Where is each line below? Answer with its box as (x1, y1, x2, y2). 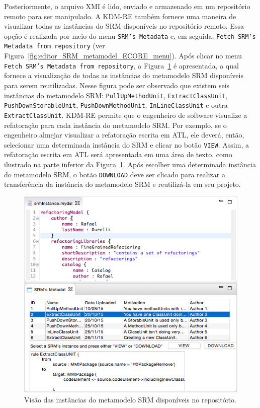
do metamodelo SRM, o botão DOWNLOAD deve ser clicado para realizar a (4, 169, 225, 179)
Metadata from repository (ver (4, 40, 105, 51)
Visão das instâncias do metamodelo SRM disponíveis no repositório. (24, 394, 236, 404)
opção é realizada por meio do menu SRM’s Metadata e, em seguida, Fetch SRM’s (4, 30, 256, 41)
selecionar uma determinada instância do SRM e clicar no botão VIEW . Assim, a (4, 139, 249, 150)
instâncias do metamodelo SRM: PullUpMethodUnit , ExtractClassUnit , (4, 90, 228, 100)
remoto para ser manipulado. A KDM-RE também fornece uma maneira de (4, 11, 236, 21)
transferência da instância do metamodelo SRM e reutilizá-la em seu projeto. (4, 179, 241, 189)
